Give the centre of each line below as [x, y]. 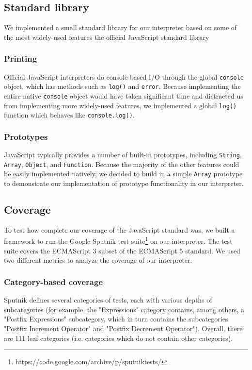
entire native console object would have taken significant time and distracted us [124, 95]
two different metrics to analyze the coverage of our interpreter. [98, 260]
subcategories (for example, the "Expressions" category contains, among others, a [124, 309]
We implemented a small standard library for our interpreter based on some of [120, 27]
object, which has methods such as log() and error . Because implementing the [122, 86]
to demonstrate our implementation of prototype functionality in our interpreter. [124, 183]
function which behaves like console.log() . [69, 115]
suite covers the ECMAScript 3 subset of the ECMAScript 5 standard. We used [122, 250]
